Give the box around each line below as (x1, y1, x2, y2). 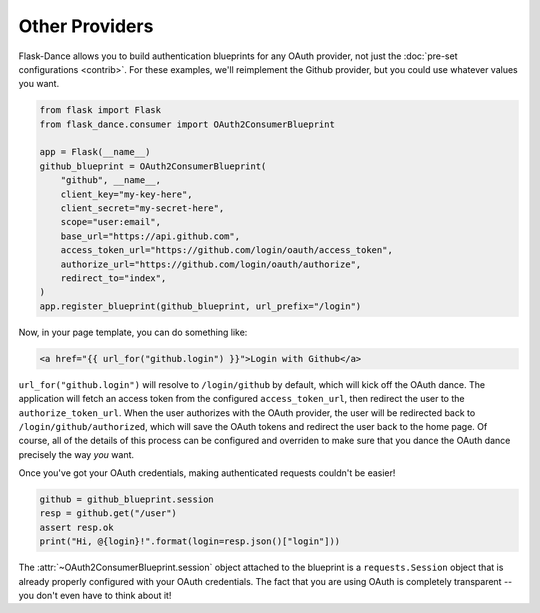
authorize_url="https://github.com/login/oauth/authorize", (60, 258, 362, 270)
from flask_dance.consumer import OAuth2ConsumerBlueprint (39, 118, 335, 130)
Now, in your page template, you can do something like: (18, 326, 248, 338)
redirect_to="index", (60, 273, 167, 284)
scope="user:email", (60, 216, 162, 228)
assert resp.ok (39, 521, 114, 533)
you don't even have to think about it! (18, 590, 172, 601)
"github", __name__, (60, 175, 162, 186)
